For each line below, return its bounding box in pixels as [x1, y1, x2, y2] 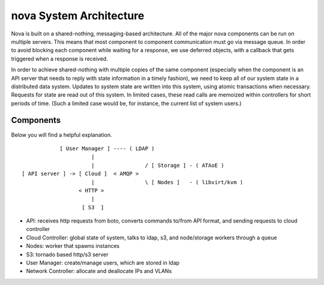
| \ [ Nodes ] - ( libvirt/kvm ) [91, 179, 244, 185]
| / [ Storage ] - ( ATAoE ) [91, 162, 224, 169]
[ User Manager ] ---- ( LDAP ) [59, 145, 155, 152]
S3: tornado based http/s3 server [26, 251, 109, 258]
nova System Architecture [11, 9, 145, 22]
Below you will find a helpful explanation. [11, 131, 112, 138]
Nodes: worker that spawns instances [26, 242, 120, 250]
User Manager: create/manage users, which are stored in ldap [26, 259, 180, 266]
